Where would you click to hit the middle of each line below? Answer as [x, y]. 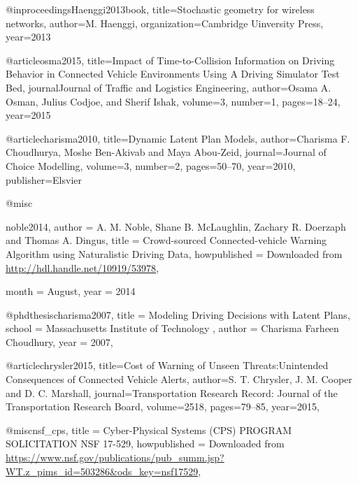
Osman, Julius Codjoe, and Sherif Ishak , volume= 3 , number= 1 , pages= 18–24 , [173, 101]
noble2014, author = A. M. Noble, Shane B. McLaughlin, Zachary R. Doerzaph [176, 226]
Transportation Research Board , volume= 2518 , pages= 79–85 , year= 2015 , [163, 406]
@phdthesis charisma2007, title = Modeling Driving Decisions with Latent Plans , [178, 314]
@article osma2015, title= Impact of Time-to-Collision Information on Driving [170, 60]
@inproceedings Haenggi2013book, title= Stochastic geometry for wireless [160, 9]
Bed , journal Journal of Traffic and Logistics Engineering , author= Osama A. [169, 87]
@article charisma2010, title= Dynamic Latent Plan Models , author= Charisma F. [178, 138]
